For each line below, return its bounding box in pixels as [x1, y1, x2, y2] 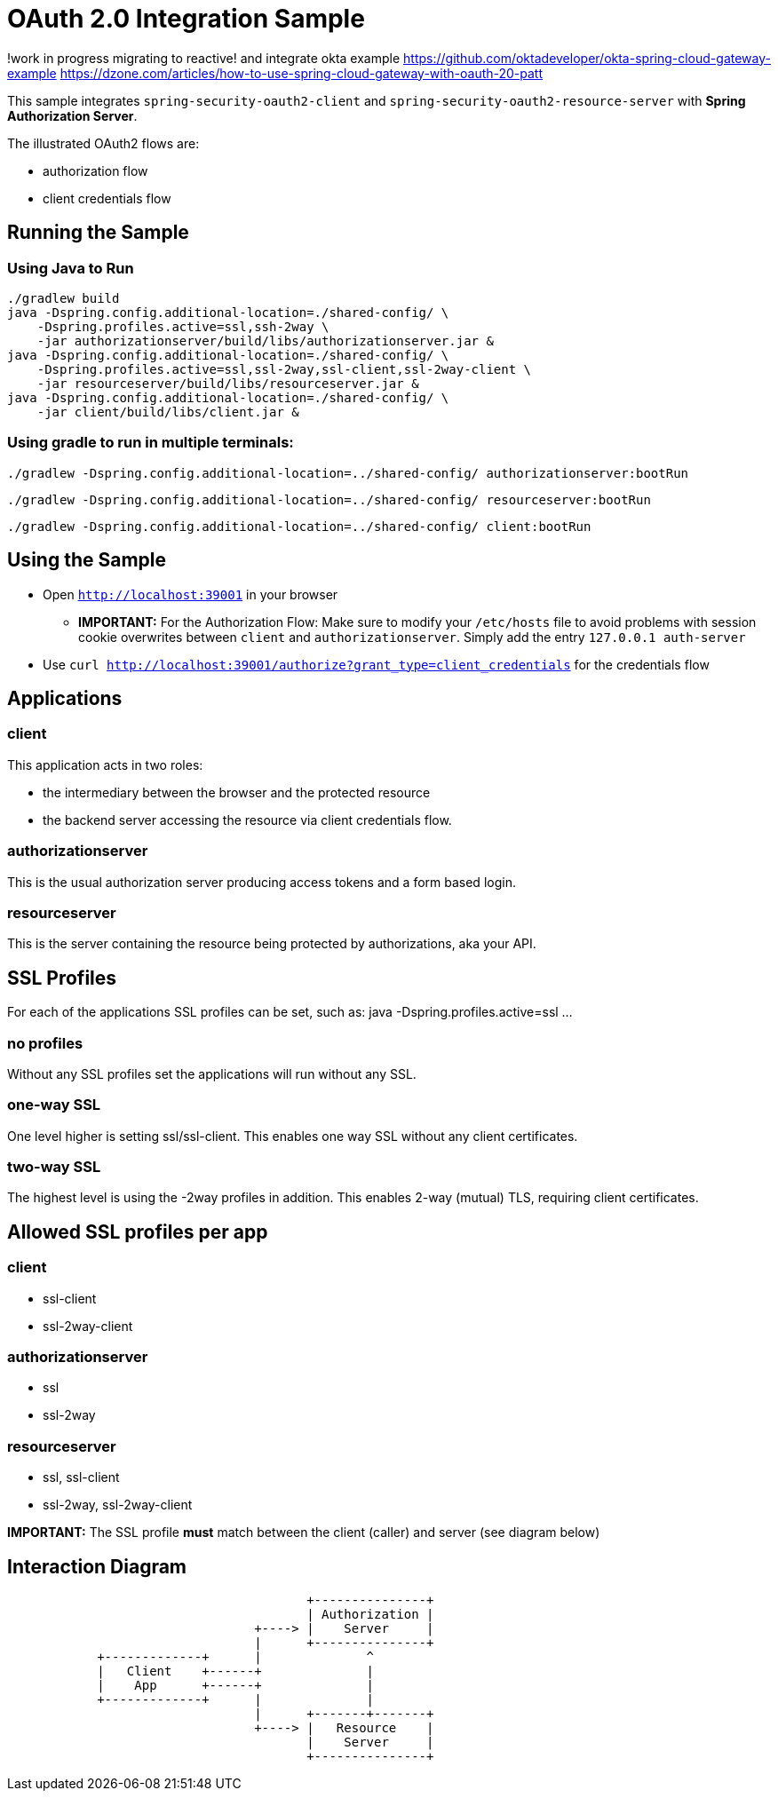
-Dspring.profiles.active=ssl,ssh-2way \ [36, 319, 329, 334]
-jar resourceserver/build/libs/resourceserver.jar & [36, 376, 419, 391]
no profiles [7, 1034, 83, 1052]
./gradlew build [7, 290, 120, 305]
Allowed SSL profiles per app [7, 1220, 268, 1243]
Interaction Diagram [7, 1555, 187, 1578]
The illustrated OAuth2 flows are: [7, 135, 200, 151]
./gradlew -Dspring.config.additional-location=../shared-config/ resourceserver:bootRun [7, 492, 651, 507]
